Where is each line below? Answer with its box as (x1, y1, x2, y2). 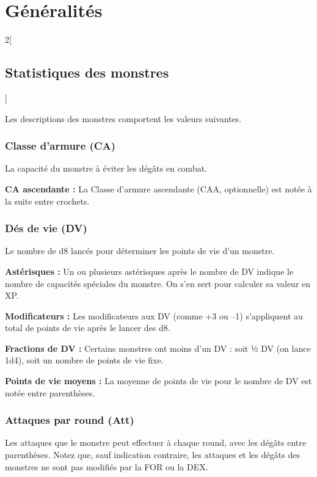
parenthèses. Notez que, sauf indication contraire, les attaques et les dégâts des (5, 448, 300, 461)
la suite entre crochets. (5, 194, 90, 207)
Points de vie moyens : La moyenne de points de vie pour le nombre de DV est (5, 374, 312, 387)
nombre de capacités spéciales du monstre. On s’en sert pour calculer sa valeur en (5, 277, 311, 289)
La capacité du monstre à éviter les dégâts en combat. (5, 162, 208, 175)
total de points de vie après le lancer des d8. (5, 321, 170, 334)
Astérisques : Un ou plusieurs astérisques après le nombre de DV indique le (5, 264, 294, 277)
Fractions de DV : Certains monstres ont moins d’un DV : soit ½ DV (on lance (5, 341, 311, 354)
